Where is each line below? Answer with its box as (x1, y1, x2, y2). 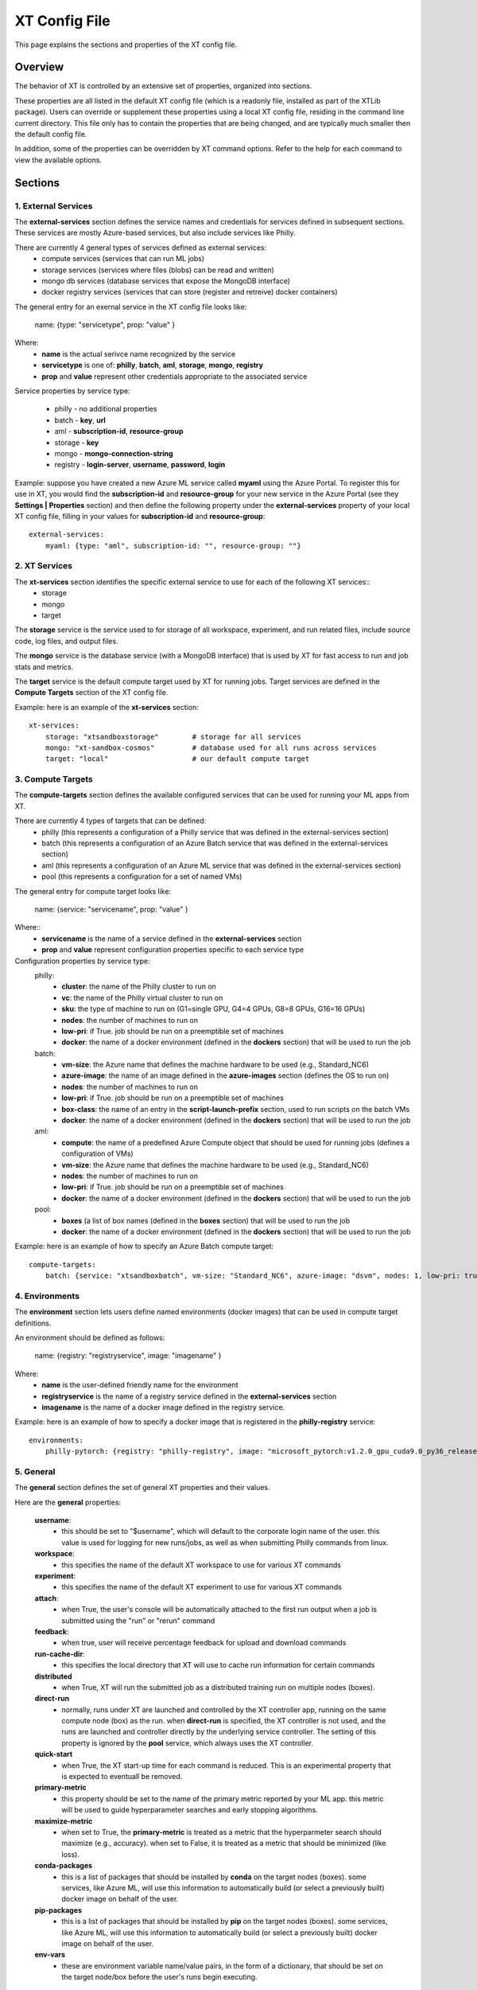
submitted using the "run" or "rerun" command (61, 1616, 215, 1625)
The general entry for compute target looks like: (14, 886, 172, 895)
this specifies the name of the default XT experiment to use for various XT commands (61, 1582, 342, 1592)
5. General (14, 1465, 56, 1477)
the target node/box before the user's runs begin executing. (61, 1972, 258, 1982)
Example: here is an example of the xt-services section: (14, 702, 199, 712)
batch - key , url (54, 415, 107, 425)
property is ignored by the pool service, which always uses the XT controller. (61, 1738, 314, 1747)
